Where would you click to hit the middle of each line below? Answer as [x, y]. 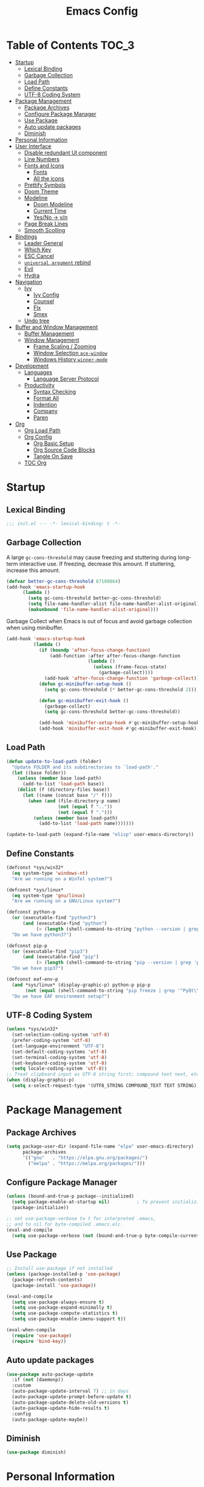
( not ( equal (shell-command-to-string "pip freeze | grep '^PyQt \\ [112, 990]
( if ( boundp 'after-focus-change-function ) [94, 650]
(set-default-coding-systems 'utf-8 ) [59, 1052]
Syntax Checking [55, 392]
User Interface [33, 146]
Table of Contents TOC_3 [70, 45]
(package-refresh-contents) [47, 1280]
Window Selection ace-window [70, 353]
